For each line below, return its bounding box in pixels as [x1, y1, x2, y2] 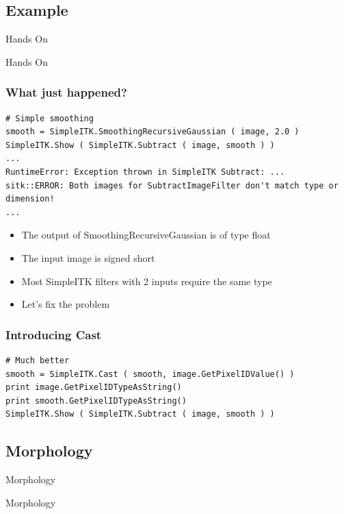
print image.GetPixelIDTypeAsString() [5, 382, 182, 393]
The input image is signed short [21, 250, 155, 265]
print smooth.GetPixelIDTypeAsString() [5, 395, 187, 406]
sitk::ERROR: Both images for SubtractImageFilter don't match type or [5, 180, 339, 191]
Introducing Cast [5, 326, 102, 343]
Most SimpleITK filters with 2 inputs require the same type [21, 273, 272, 288]
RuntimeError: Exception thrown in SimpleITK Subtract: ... [5, 167, 285, 177]
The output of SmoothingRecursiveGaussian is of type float [21, 228, 271, 242]
